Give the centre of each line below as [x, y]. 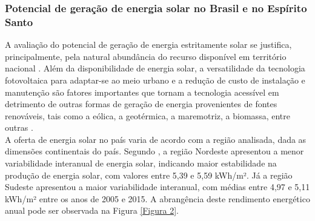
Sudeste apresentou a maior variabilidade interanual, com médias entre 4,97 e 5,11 [157, 187]
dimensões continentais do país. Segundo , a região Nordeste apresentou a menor [154, 151]
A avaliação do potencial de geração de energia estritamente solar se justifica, [148, 45]
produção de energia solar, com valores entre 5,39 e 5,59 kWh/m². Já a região [149, 175]
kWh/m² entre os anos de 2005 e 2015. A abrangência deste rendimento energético [157, 198]
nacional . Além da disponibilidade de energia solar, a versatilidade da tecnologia [155, 68]
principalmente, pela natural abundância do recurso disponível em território [146, 56]
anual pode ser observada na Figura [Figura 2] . [92, 210]
